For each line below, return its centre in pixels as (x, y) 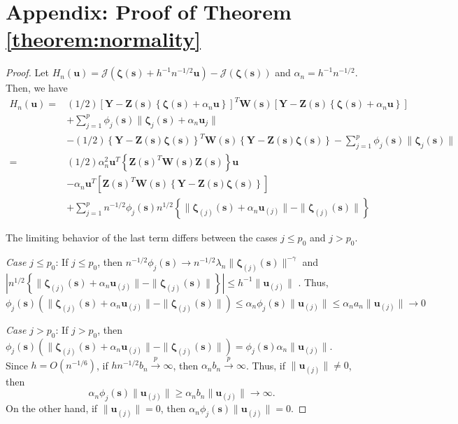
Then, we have (37, 88)
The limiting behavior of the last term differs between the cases (142, 238)
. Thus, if (266, 365)
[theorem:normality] (103, 39)
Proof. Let (27, 72)
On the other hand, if (52, 408)
